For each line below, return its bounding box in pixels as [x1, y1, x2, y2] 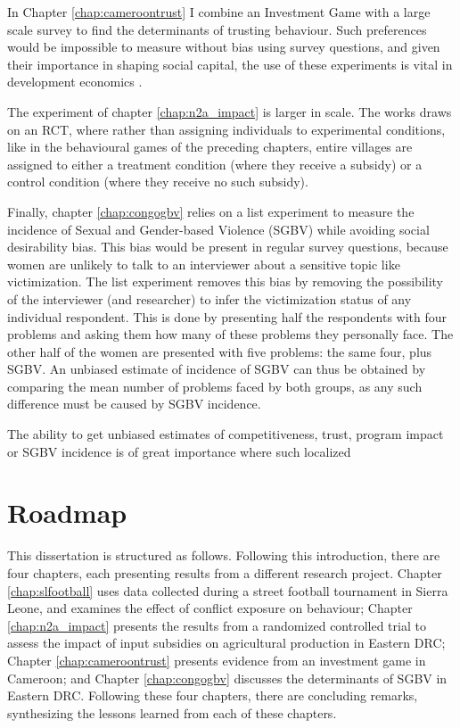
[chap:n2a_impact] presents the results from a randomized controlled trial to [7, 616, 426, 634]
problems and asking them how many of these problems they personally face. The [7, 325, 454, 343]
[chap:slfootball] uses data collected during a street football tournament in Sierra [7, 581, 448, 600]
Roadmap [7, 494, 127, 531]
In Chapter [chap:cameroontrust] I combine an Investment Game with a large [7, 3, 431, 21]
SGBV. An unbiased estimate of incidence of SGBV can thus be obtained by [7, 360, 426, 378]
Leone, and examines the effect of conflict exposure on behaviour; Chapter [7, 599, 413, 617]
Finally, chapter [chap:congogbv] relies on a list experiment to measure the [7, 202, 415, 220]
